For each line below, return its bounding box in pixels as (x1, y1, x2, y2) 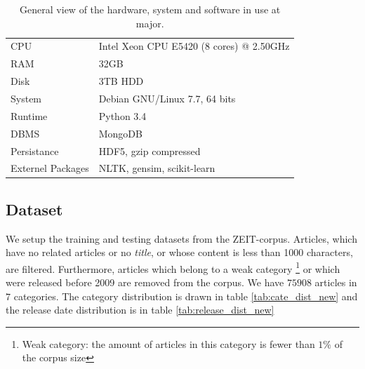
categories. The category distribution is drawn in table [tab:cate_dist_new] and (13, 288, 358, 303)
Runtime (11, 108, 48, 123)
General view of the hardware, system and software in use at (20, 2, 281, 16)
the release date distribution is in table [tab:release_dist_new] (6, 302, 274, 317)
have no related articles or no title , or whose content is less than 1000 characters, (6, 245, 353, 260)
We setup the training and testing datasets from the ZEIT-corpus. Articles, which (6, 231, 357, 246)
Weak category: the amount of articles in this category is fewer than (22, 336, 315, 351)
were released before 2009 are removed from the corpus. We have (6, 275, 284, 290)
